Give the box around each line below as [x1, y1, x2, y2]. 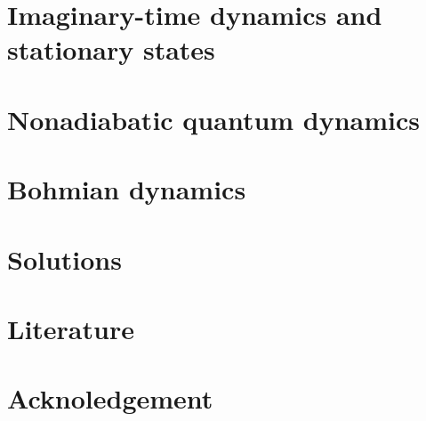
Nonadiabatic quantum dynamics [7, 101, 421, 137]
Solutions [7, 240, 122, 277]
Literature [7, 310, 134, 346]
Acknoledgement [7, 380, 213, 417]
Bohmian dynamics [7, 171, 246, 207]
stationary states [7, 31, 215, 68]
